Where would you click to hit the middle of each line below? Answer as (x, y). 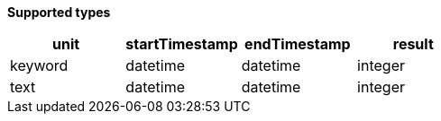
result (413, 44)
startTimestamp (182, 44)
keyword (39, 65)
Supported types (59, 12)
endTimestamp (298, 44)
